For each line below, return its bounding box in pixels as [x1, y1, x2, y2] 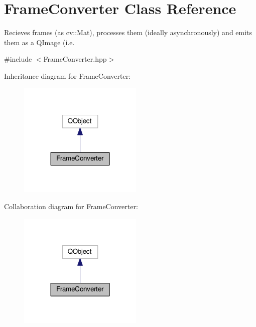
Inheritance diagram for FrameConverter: [4, 70, 131, 81]
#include [4, 54, 32, 64]
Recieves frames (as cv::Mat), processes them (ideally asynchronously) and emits [4, 27, 252, 38]
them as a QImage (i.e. [4, 37, 75, 47]
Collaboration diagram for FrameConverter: [4, 201, 138, 212]
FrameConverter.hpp [43, 54, 107, 64]
